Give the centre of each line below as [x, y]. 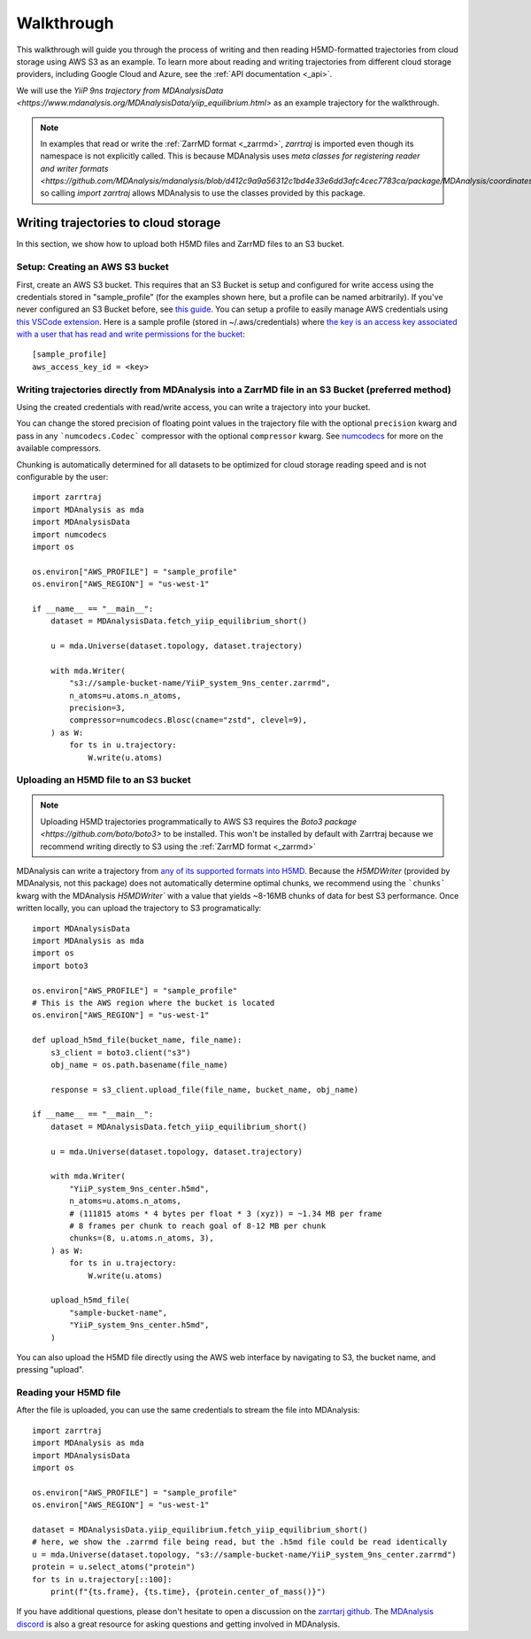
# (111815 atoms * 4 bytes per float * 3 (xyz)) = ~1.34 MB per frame [226, 1214]
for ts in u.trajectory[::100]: [102, 1579]
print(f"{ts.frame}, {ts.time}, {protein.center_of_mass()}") [188, 1591]
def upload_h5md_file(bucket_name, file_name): [137, 1040]
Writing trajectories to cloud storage [119, 223]
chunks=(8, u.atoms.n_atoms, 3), [142, 1238]
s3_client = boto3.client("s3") [120, 1052]
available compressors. [59, 448]
